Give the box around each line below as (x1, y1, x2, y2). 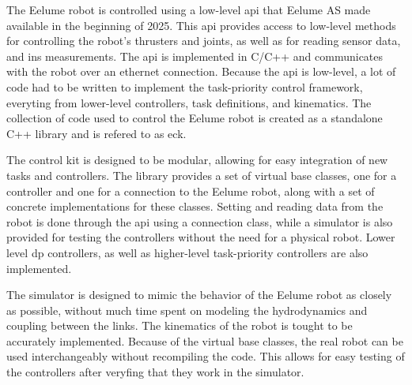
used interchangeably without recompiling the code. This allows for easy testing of (6, 348, 405, 364)
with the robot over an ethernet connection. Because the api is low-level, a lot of (6, 63, 396, 80)
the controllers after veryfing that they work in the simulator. (6, 364, 304, 380)
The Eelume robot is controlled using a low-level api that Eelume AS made (6, 2, 371, 17)
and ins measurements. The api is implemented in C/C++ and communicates (6, 47, 384, 64)
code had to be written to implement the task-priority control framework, (6, 78, 363, 95)
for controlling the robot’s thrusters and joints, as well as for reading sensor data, (6, 32, 401, 49)
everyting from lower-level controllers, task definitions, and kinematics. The (6, 94, 372, 110)
